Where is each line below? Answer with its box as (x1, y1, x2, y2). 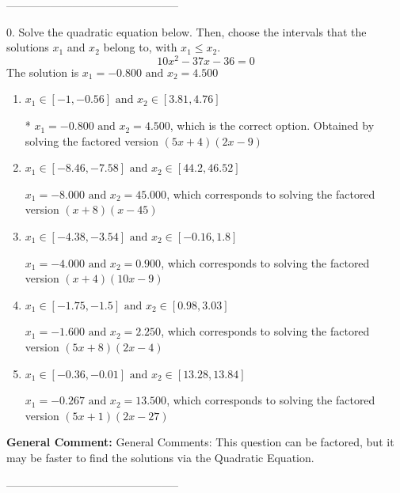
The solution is (6, 63, 79, 80)
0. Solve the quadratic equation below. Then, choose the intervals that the (6, 23, 367, 40)
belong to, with (103, 39, 177, 55)
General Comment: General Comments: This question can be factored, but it (6, 434, 394, 450)
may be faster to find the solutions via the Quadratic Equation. (6, 449, 314, 465)
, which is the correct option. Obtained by (170, 117, 375, 134)
